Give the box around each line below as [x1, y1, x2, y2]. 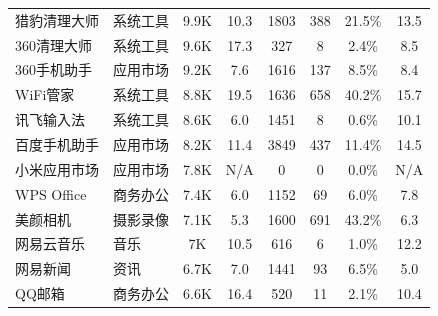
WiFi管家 [15, 84, 75, 105]
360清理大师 [15, 34, 92, 55]
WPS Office [15, 183, 87, 204]
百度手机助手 [15, 133, 99, 154]
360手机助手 [15, 59, 92, 80]
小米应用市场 [15, 158, 99, 179]
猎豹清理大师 [15, 9, 99, 30]
